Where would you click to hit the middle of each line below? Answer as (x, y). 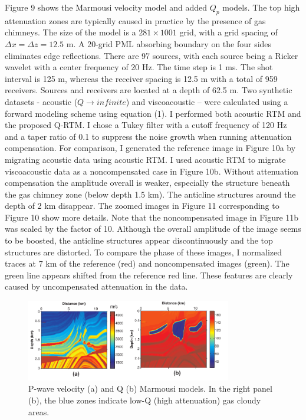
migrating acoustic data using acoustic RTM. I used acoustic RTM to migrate (145, 159)
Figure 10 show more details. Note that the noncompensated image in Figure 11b (152, 217)
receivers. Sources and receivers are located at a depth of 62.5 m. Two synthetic (149, 90)
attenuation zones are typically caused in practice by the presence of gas (135, 20)
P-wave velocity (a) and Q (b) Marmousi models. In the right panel (150, 388)
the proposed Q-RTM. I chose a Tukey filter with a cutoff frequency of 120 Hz (146, 125)
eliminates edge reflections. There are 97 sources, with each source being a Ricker (152, 55)
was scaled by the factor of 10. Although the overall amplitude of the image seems (153, 229)
